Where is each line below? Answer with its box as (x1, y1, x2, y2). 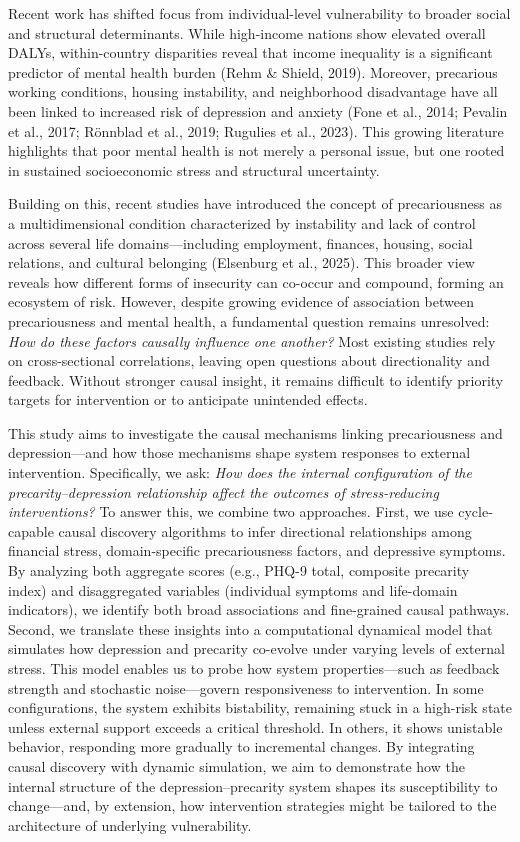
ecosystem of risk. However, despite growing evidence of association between (8, 291, 475, 312)
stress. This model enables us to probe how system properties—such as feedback (8, 658, 500, 678)
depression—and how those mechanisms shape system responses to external (8, 442, 471, 463)
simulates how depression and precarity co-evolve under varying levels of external (8, 638, 505, 659)
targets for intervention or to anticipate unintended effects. (8, 389, 368, 410)
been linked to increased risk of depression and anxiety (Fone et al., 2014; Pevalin (8, 100, 508, 121)
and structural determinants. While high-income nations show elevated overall (8, 22, 486, 43)
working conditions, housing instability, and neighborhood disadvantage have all (8, 81, 498, 102)
